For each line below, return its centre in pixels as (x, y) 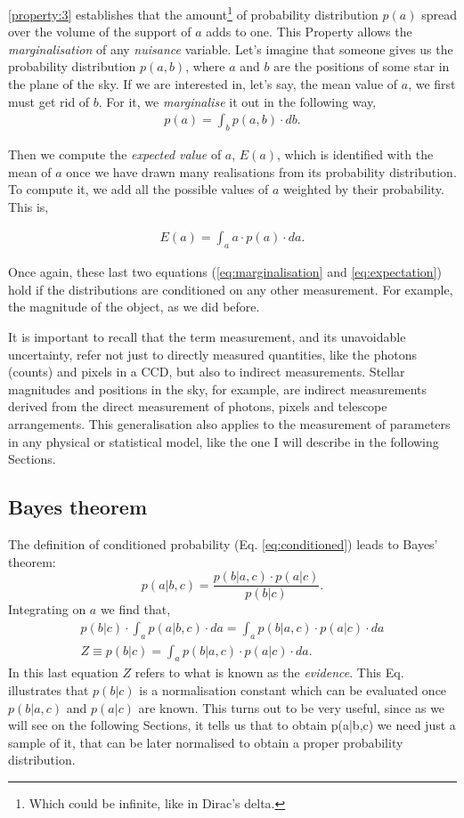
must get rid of (49, 101)
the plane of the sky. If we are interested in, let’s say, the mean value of (203, 84)
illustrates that (49, 690)
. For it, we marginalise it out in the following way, (237, 101)
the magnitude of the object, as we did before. (134, 307)
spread (439, 14)
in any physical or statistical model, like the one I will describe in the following (224, 441)
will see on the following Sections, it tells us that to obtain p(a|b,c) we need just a (232, 725)
